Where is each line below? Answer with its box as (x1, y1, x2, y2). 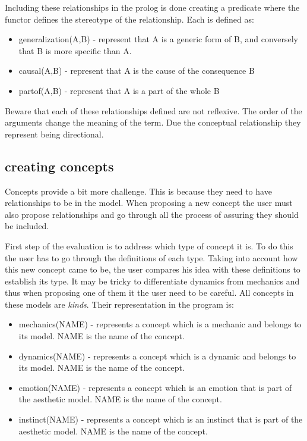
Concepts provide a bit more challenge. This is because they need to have (5, 184, 272, 197)
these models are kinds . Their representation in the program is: (5, 298, 234, 310)
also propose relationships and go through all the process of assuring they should (5, 208, 299, 220)
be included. (5, 220, 49, 232)
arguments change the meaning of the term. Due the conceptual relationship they (5, 116, 301, 129)
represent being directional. (5, 127, 104, 140)
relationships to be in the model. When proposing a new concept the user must (5, 196, 293, 209)
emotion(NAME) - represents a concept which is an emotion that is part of (18, 381, 292, 393)
